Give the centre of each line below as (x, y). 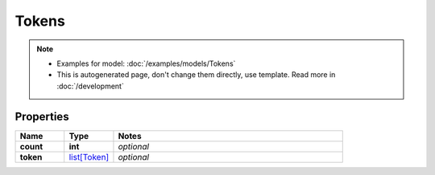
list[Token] (89, 157)
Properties (42, 116)
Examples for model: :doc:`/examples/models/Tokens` (146, 63)
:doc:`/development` (90, 86)
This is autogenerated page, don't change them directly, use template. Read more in (196, 75)
